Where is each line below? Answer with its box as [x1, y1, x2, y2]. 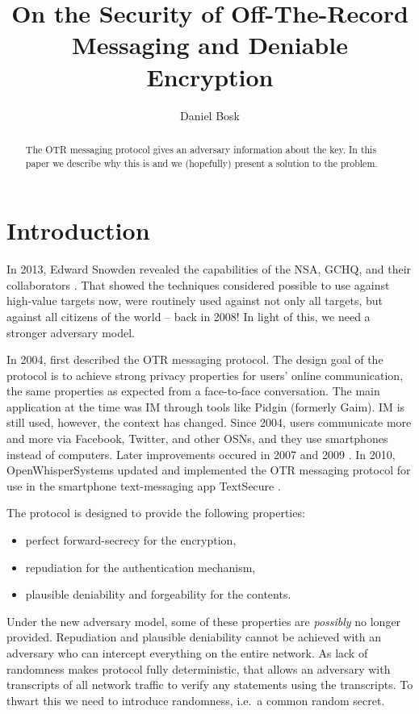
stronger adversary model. [6, 324, 135, 340]
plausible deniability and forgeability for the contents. [25, 586, 291, 603]
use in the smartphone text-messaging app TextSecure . [6, 477, 281, 494]
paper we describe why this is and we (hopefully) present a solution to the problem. [25, 156, 378, 169]
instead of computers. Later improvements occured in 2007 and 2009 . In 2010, [6, 445, 396, 462]
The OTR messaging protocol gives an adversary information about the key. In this [25, 142, 377, 156]
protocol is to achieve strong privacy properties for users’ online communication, [6, 366, 404, 383]
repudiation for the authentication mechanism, [25, 558, 256, 575]
